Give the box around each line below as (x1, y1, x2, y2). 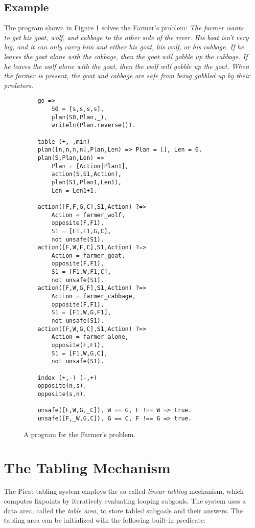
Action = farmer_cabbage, (51, 293, 136, 300)
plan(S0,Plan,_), (51, 113, 108, 121)
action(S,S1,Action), (51, 171, 122, 178)
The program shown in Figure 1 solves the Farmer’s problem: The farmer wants (4, 22, 244, 33)
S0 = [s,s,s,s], (51, 106, 104, 113)
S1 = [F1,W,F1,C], (51, 268, 111, 276)
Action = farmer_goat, (51, 252, 125, 259)
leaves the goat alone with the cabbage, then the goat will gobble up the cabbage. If (4, 51, 248, 61)
